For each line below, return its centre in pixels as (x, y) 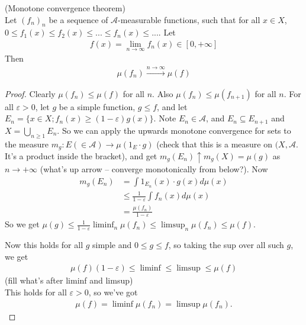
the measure (27, 144)
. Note (165, 118)
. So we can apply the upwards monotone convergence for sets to (174, 130)
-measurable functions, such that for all (189, 19)
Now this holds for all (44, 245)
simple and (112, 245)
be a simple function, (97, 106)
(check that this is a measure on (214, 144)
